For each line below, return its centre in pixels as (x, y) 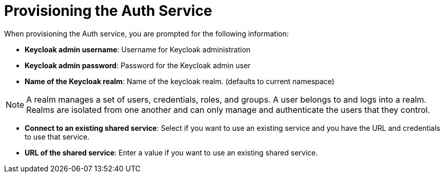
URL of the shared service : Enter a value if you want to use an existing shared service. (171, 152)
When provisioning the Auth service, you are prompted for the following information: (147, 33)
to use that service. (57, 136)
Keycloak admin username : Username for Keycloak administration (138, 49)
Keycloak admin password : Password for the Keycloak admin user (138, 65)
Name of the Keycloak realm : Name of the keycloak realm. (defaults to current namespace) (180, 81)
